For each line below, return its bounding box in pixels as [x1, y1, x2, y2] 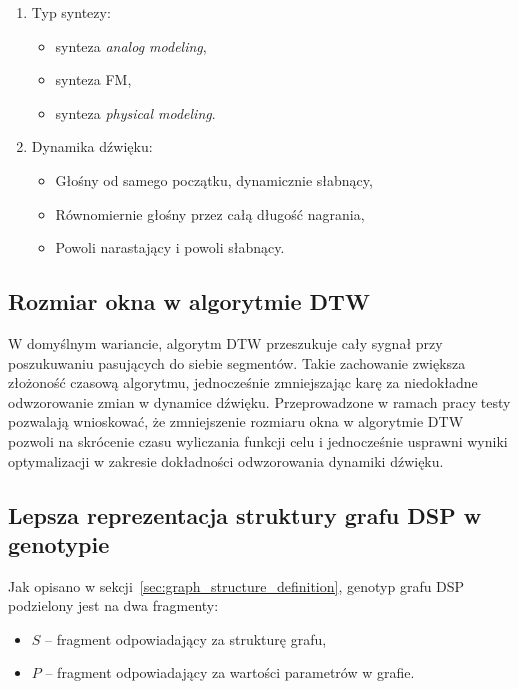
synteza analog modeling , [55, 35, 207, 56]
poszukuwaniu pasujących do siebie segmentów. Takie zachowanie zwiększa [8, 352, 466, 373]
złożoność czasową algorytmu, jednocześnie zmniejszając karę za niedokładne [8, 372, 478, 393]
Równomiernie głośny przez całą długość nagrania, [55, 203, 365, 224]
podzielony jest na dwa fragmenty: [8, 595, 219, 616]
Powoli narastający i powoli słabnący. [55, 237, 285, 258]
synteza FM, [55, 69, 132, 90]
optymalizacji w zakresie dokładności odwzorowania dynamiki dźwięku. [8, 450, 444, 471]
